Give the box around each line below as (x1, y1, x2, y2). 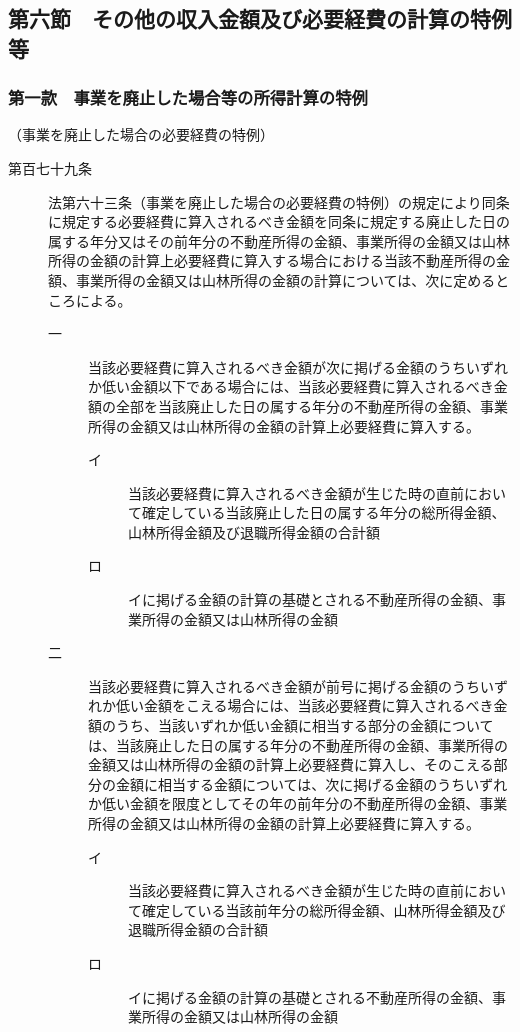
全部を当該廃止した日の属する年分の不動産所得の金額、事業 (115, 395, 508, 416)
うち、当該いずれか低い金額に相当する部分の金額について (115, 715, 494, 736)
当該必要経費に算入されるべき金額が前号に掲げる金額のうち (88, 675, 480, 696)
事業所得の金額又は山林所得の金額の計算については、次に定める (75, 269, 496, 290)
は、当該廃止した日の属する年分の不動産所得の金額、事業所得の (88, 734, 508, 755)
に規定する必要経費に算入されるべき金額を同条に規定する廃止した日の (48, 211, 510, 232)
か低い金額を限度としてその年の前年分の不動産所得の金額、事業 (88, 793, 508, 814)
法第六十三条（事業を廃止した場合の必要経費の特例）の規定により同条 (48, 191, 510, 212)
